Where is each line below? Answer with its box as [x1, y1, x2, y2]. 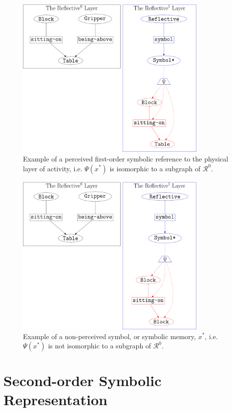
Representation [3, 389, 107, 410]
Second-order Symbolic [3, 370, 162, 390]
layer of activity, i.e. [23, 163, 83, 173]
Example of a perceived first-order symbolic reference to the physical [23, 153, 229, 163]
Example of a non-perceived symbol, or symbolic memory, [23, 331, 196, 341]
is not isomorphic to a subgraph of [48, 341, 151, 351]
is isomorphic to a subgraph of [109, 163, 201, 173]
